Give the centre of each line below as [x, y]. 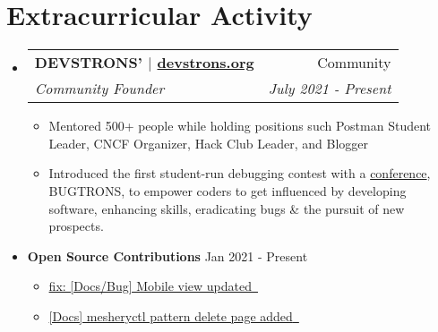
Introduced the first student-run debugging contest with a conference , [240, 173]
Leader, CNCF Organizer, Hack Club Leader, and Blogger [209, 143]
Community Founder [99, 89]
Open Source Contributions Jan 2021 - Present [167, 255]
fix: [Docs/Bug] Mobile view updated [150, 286]
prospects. [76, 226]
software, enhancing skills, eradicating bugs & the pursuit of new [227, 208]
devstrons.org [206, 63]
